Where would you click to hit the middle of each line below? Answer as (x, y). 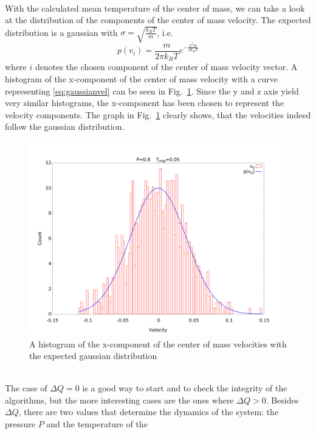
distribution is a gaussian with (61, 32)
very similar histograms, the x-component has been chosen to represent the (145, 103)
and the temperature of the (97, 424)
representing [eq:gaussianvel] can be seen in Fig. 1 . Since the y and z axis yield (152, 91)
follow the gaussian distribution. (65, 126)
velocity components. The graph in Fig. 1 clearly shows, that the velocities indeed (158, 114)
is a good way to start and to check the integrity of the (185, 388)
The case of (26, 388)
